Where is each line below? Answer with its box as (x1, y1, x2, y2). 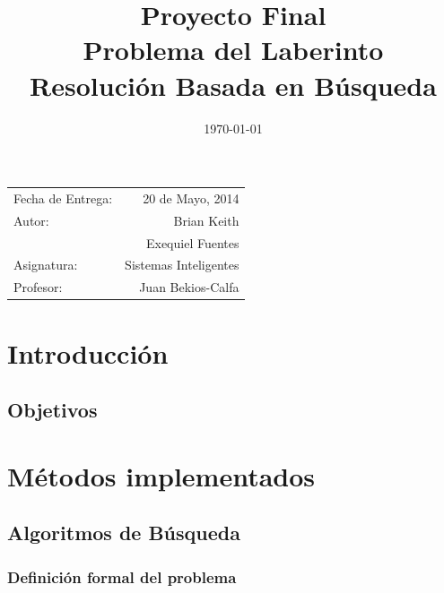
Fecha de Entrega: (13, 188, 113, 207)
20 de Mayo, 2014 (143, 188, 239, 207)
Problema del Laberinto (83, 31, 384, 68)
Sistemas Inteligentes (125, 255, 239, 274)
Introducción (7, 334, 169, 371)
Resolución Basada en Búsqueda (30, 66, 437, 103)
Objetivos (7, 396, 98, 424)
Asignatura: (13, 255, 78, 274)
